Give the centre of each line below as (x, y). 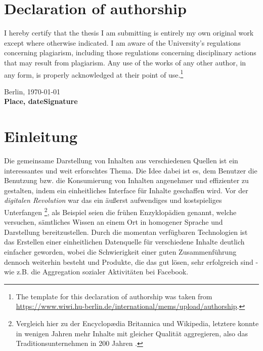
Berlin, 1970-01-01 (32, 91)
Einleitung (41, 136)
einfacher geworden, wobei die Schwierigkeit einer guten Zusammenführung (120, 252)
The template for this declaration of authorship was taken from (114, 296)
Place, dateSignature (41, 101)
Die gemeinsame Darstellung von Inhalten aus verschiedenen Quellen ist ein (121, 161)
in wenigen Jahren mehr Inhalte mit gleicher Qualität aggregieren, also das (132, 333)
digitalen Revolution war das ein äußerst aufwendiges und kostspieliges (113, 200)
